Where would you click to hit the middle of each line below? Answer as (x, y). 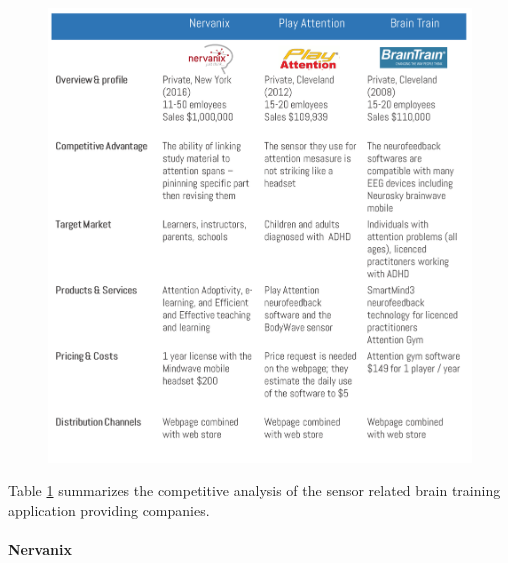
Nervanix (40, 549)
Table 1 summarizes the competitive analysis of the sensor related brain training (254, 490)
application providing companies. (109, 509)
